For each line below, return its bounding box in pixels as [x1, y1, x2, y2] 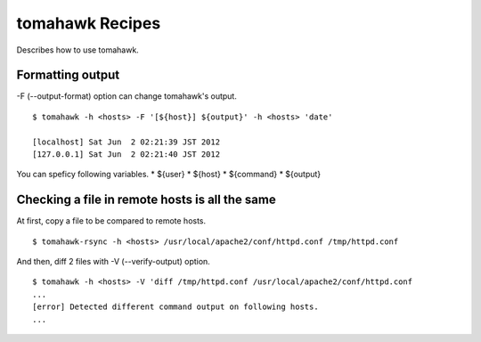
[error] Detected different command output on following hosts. [32, 302, 320, 312]
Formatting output [16, 68, 120, 83]
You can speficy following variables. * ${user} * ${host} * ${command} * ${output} [16, 169, 322, 180]
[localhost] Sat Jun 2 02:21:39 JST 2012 [32, 136, 221, 147]
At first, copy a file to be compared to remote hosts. [16, 216, 207, 226]
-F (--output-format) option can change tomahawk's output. [16, 91, 238, 102]
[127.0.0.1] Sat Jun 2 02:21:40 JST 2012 [32, 150, 221, 159]
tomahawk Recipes [16, 13, 161, 33]
